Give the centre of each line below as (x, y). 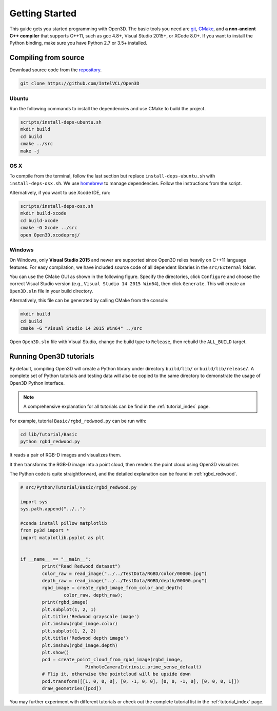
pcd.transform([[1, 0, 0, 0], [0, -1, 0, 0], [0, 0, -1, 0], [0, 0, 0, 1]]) (141, 681)
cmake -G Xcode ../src (49, 228)
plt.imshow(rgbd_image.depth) (80, 645)
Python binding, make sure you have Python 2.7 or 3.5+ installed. (78, 43)
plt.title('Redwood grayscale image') (91, 617)
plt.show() (55, 652)
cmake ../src (37, 144)
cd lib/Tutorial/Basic (49, 434)
